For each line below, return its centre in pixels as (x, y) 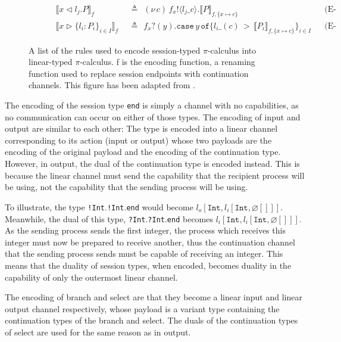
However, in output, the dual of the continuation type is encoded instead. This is (152, 164)
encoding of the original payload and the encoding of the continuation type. (143, 152)
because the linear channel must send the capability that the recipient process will (155, 175)
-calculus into (232, 50)
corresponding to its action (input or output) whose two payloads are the (138, 140)
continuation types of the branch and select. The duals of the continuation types (151, 320)
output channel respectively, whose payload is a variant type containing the (142, 308)
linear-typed (51, 62)
